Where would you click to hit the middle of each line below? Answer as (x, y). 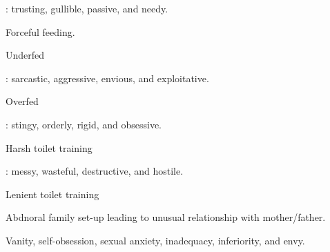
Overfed (22, 101)
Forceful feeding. (40, 31)
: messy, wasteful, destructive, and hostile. (95, 171)
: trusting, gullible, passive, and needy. (87, 8)
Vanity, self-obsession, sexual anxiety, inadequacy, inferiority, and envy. (155, 240)
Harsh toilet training (49, 147)
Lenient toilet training (52, 194)
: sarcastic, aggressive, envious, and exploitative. (107, 78)
